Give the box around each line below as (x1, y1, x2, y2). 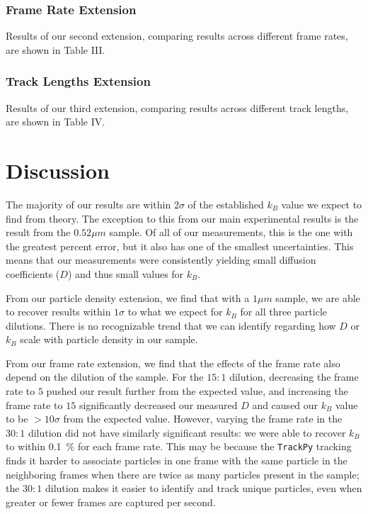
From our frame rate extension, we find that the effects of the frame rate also (6, 355, 340, 370)
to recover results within (6, 304, 111, 319)
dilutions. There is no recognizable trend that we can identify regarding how (6, 318, 336, 333)
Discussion (6, 156, 110, 184)
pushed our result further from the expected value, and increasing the (46, 384, 348, 398)
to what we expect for (127, 304, 223, 319)
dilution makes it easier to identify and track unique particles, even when (45, 481, 362, 496)
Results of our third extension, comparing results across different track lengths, (6, 100, 349, 115)
